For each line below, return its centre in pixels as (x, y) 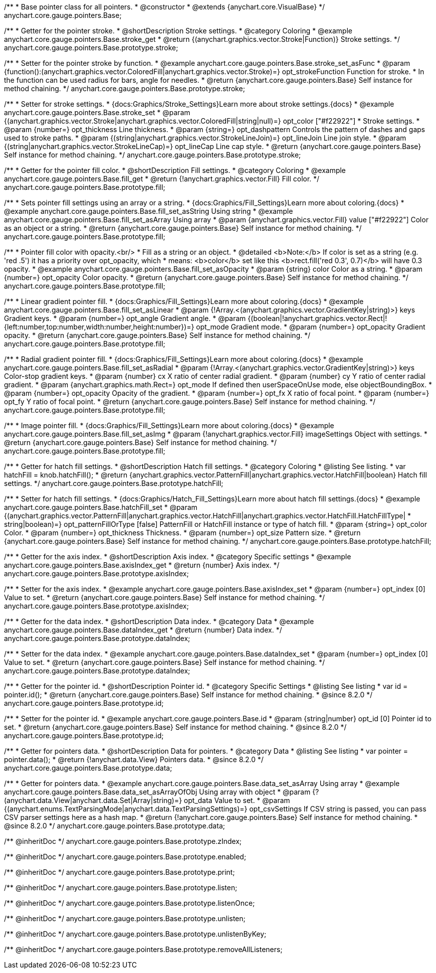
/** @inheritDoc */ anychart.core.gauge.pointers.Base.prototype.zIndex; (123, 841)
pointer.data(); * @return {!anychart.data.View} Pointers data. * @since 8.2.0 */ (134, 759)
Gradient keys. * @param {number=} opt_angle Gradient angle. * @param (125, 318)
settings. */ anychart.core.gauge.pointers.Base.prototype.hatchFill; (114, 483)
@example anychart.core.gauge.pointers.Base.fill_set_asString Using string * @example (149, 211)
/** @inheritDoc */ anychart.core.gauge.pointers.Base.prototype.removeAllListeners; (143, 949)
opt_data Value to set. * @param (237, 800)
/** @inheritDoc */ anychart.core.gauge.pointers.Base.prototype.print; (119, 872)
